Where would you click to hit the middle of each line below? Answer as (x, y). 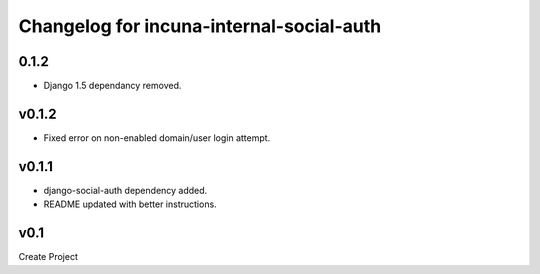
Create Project (48, 257)
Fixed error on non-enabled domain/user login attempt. (157, 137)
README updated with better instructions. (130, 204)
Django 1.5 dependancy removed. (112, 86)
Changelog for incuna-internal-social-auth (200, 26)
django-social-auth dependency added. (125, 190)
